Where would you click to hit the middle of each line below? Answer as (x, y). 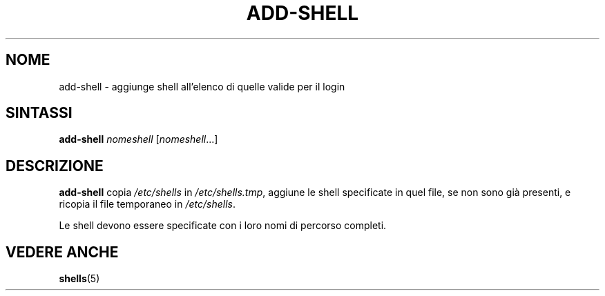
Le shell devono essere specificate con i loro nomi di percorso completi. (223, 226)
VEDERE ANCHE (62, 252)
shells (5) (79, 279)
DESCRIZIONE (55, 166)
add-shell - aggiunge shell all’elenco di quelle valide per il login (202, 86)
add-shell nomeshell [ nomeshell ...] (138, 139)
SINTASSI (39, 113)
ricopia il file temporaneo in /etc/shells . (147, 204)
